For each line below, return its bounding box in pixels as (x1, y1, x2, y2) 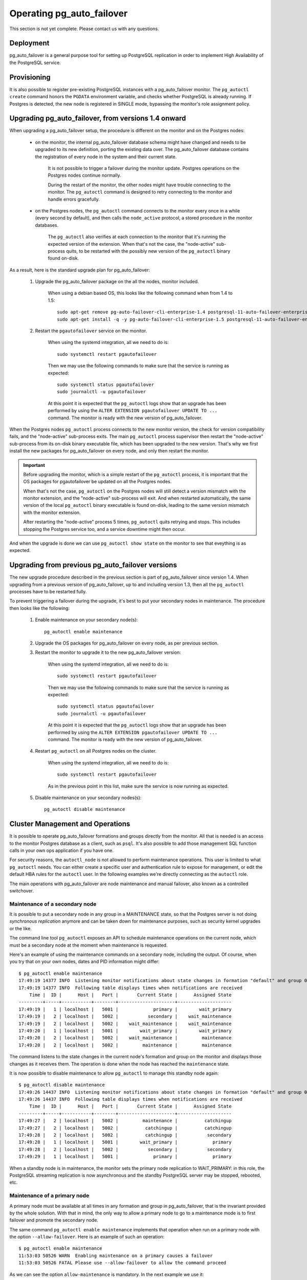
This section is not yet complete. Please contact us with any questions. (9, 26, 159, 32)
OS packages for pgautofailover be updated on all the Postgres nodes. (23, 479, 172, 485)
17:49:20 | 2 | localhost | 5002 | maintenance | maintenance (18, 1042, 232, 1048)
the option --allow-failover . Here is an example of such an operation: (9, 1234, 165, 1240)
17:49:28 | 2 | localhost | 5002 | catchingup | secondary (18, 1132, 232, 1138)
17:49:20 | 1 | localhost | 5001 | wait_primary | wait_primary (18, 1028, 232, 1034)
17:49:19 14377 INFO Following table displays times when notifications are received (18, 985, 243, 991)
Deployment (9, 39, 50, 48)
